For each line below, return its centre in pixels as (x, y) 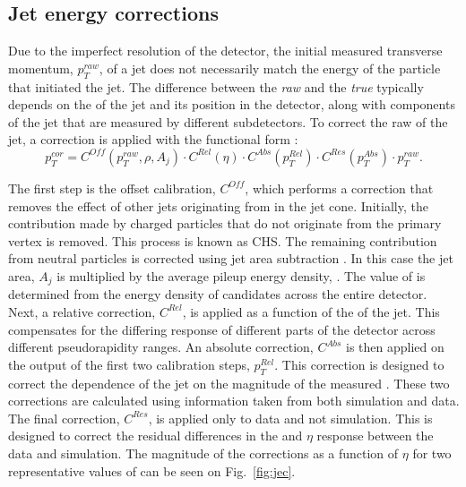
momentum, (41, 68)
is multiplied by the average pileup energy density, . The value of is (241, 275)
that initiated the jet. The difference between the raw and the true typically (216, 86)
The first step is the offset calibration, (112, 188)
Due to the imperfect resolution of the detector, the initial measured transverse (225, 51)
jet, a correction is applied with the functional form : (153, 139)
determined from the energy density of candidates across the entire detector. (218, 294)
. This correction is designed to (359, 364)
